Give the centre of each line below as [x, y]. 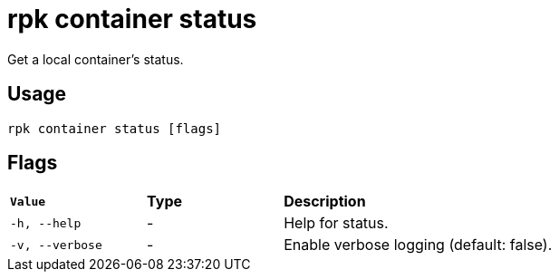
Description [325, 202]
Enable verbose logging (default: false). [418, 245]
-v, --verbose [56, 245]
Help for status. [336, 223]
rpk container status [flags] [115, 128]
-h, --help [46, 223]
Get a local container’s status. [96, 59]
